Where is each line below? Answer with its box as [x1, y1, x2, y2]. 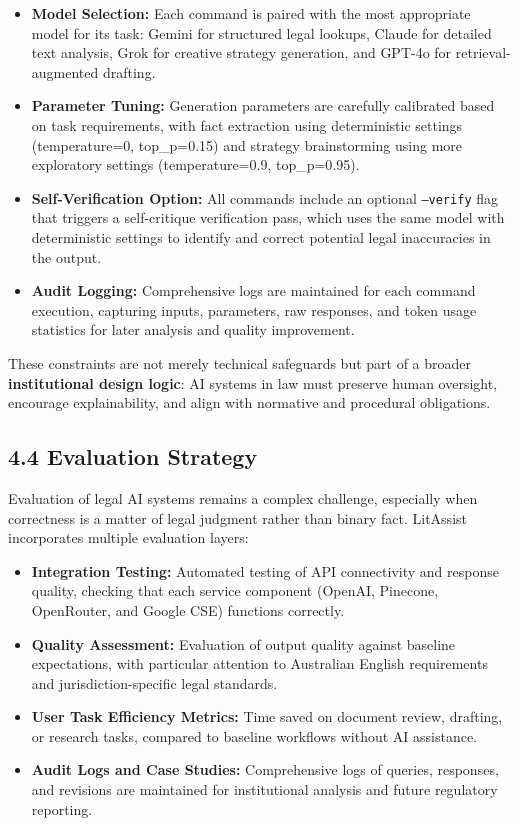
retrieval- [455, 42, 511, 63]
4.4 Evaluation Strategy [8, 441, 258, 472]
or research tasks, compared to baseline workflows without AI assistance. [31, 725, 478, 746]
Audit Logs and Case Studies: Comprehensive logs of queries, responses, [31, 759, 499, 780]
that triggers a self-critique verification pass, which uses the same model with [31, 207, 505, 228]
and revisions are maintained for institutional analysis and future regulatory [31, 779, 498, 800]
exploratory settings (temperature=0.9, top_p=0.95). [31, 154, 360, 175]
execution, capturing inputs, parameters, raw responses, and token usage [31, 299, 477, 320]
